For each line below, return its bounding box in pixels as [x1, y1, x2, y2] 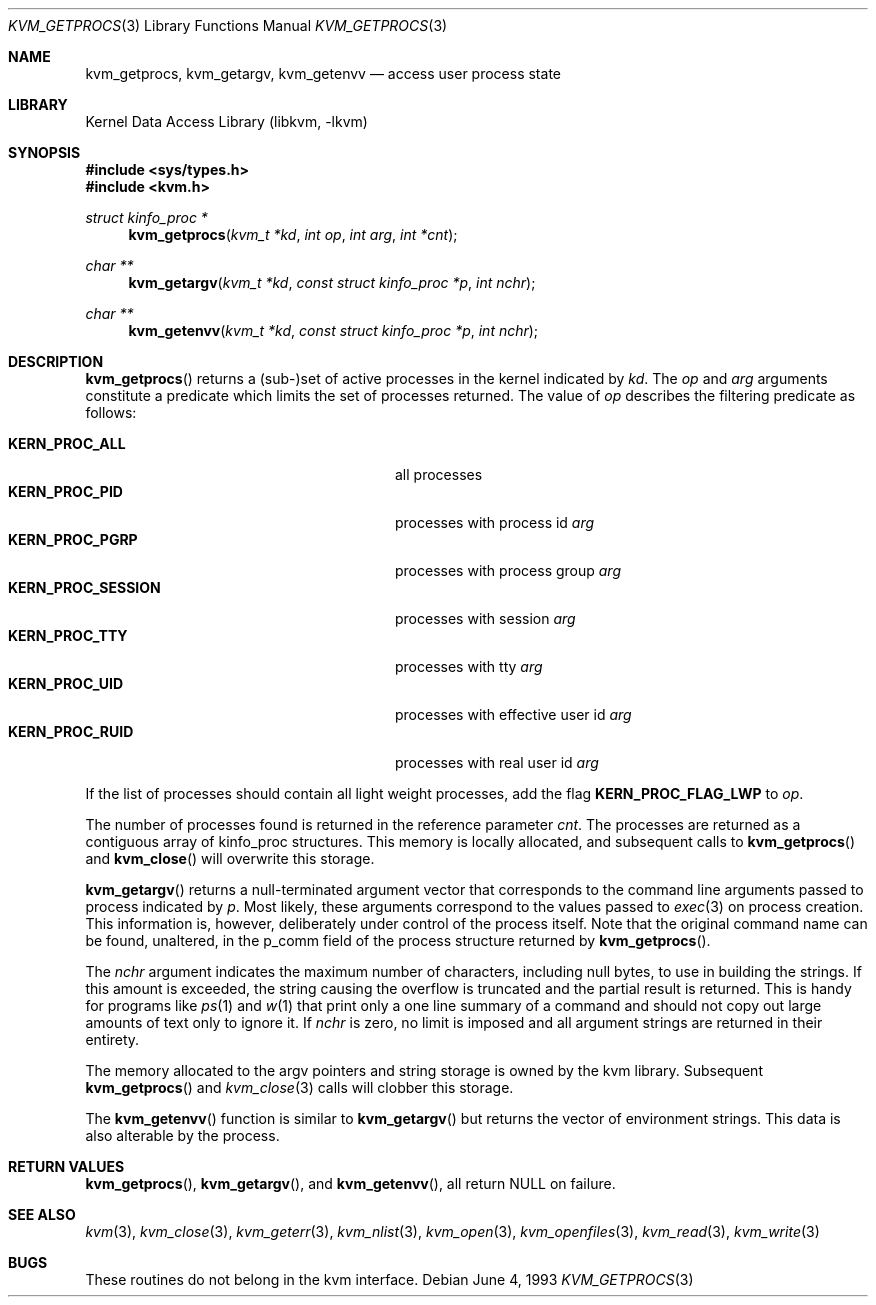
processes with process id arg [395, 514, 595, 531]
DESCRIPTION [8, 353, 104, 370]
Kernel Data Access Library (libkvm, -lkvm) [85, 113, 368, 130]
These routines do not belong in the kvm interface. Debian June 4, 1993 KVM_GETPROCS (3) [85, 1271, 694, 1288]
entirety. [85, 1031, 140, 1048]
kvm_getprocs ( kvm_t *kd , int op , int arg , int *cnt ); [128, 226, 458, 243]
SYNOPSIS [8, 144, 81, 161]
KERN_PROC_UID [8, 675, 124, 692]
